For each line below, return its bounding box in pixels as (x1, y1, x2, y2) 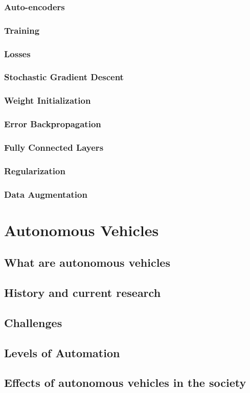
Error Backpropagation (4, 118, 101, 130)
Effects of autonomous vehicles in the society (4, 375, 246, 390)
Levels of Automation (4, 344, 120, 360)
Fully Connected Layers (4, 141, 104, 153)
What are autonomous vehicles (4, 255, 170, 270)
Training (4, 24, 40, 36)
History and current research (4, 285, 161, 300)
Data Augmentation (4, 188, 87, 200)
